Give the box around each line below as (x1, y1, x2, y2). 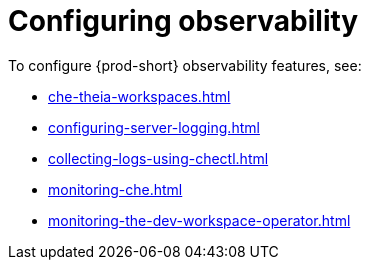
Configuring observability (8, 4, 359, 38)
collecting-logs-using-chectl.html (48, 149, 269, 167)
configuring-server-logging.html (48, 118, 260, 136)
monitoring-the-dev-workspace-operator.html (48, 211, 351, 229)
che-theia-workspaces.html (48, 87, 231, 105)
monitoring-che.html (48, 180, 183, 198)
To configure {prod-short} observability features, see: (8, 56, 362, 74)
